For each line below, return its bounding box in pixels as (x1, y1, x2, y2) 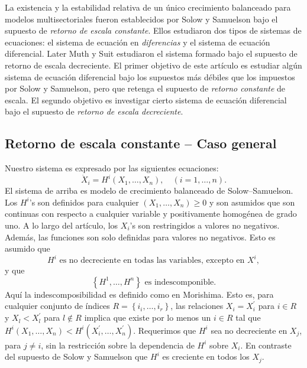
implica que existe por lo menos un (84, 311, 211, 324)
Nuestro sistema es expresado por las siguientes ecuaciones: (5, 162, 219, 174)
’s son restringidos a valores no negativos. (130, 219, 280, 232)
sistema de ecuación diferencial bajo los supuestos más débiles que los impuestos (5, 70, 295, 83)
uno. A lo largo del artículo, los (5, 219, 118, 232)
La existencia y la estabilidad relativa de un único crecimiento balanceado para (5, 1, 291, 13)
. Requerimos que (133, 324, 196, 336)
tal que (235, 311, 261, 324)
